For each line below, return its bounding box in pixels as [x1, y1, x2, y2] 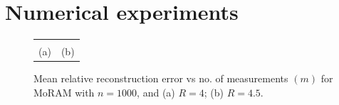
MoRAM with [33, 84, 95, 99]
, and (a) [137, 84, 175, 99]
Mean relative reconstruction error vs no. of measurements [33, 71, 288, 86]
